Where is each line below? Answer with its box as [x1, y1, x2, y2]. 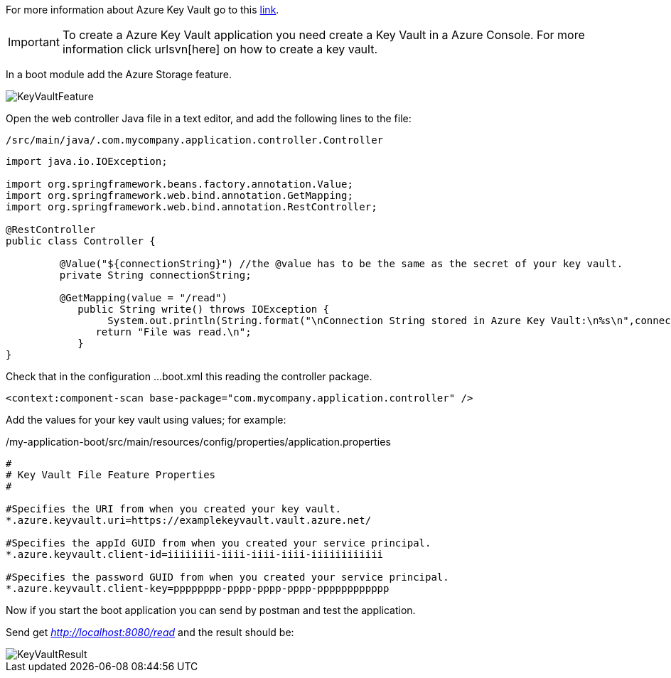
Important [8, 35, 60, 49]
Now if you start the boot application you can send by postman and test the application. [6, 604, 416, 616]
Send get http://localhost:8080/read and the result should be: [6, 626, 294, 638]
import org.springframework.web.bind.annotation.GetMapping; [6, 190, 353, 201]
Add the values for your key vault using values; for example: [6, 414, 286, 426]
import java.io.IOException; [6, 156, 168, 167]
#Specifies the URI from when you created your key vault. [6, 503, 342, 515]
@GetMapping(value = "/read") [59, 292, 227, 303]
